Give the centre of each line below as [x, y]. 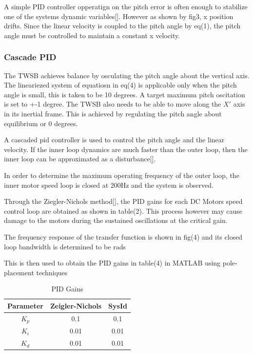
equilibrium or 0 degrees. [41, 123]
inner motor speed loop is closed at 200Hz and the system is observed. [109, 185]
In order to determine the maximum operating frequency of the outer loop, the [122, 175]
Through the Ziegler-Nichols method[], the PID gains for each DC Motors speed [123, 201]
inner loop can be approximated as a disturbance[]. [80, 159]
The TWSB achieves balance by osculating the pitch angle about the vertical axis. [127, 75]
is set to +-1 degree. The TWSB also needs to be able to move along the [113, 104]
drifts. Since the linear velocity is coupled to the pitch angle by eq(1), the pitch [122, 26]
